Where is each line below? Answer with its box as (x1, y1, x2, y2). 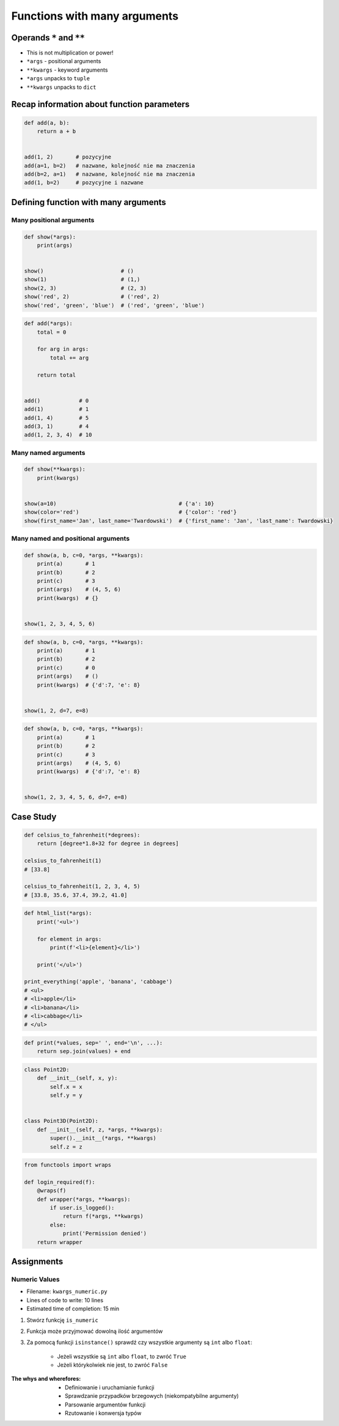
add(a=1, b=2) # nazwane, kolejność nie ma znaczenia (24, 162, 195, 169)
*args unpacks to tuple (26, 75, 90, 82)
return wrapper (37, 1239, 82, 1245)
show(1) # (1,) (24, 276, 140, 283)
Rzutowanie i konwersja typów (65, 1409, 142, 1417)
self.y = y (49, 1092, 82, 1099)
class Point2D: (24, 1066, 70, 1073)
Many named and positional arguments (11, 535, 130, 543)
